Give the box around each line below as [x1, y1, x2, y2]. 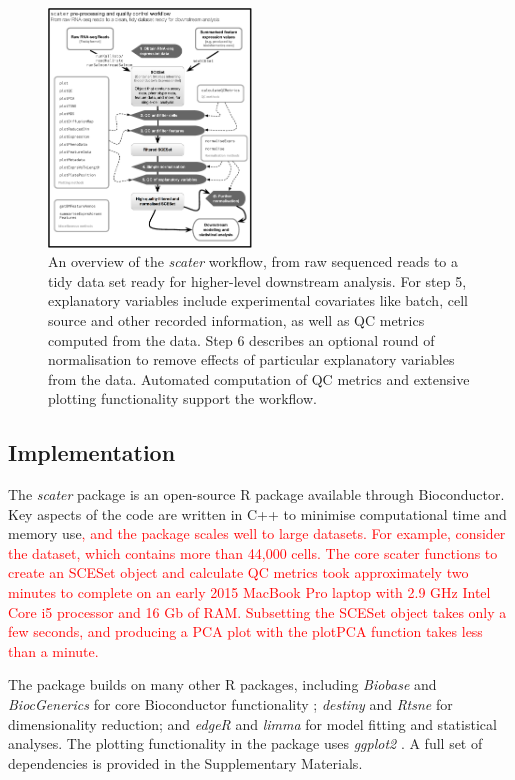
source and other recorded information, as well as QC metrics [48, 309, 425, 330]
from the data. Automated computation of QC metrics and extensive [48, 368, 470, 389]
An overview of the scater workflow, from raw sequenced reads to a [48, 251, 459, 272]
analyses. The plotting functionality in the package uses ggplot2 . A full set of [8, 733, 483, 754]
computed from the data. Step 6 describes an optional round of [48, 329, 435, 350]
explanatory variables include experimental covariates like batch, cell [48, 290, 468, 311]
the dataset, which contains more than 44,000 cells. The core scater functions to [8, 542, 498, 563]
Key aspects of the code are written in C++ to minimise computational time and [8, 503, 507, 524]
